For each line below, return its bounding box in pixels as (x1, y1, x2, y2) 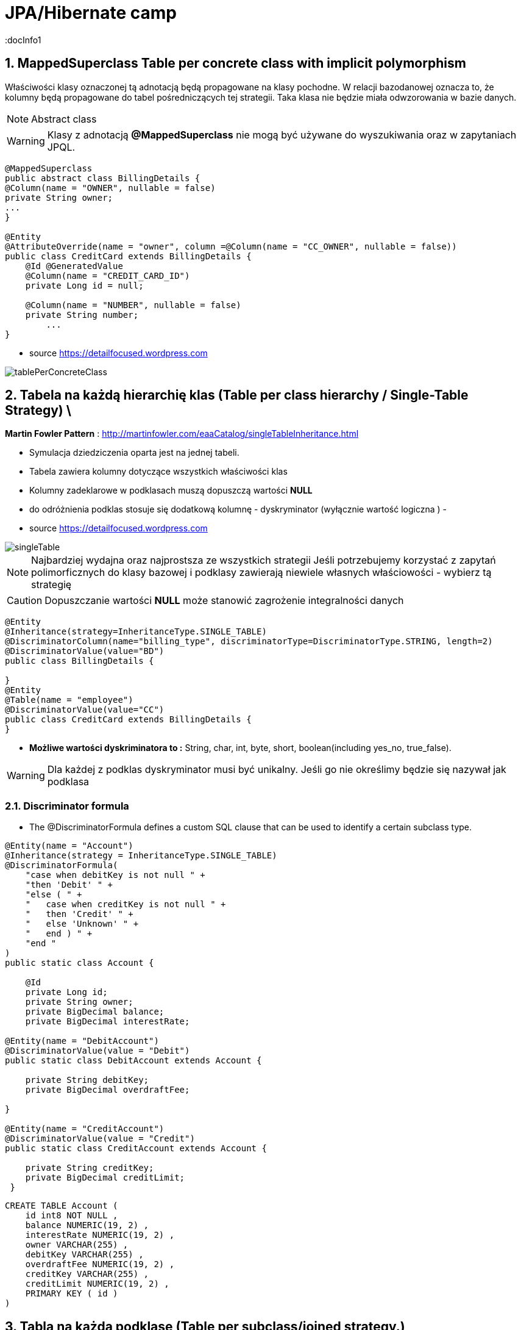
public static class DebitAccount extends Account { (5, 1055, 262, 1066)
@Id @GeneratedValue (25, 261, 123, 271)
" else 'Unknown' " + (25, 919, 139, 929)
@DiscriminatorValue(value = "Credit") (5, 1134, 195, 1144)
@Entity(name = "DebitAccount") (5, 1036, 159, 1046)
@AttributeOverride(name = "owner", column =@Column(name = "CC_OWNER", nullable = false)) (5, 241, 457, 251)
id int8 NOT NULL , (25, 1210, 118, 1221)
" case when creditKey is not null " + (25, 899, 226, 910)
